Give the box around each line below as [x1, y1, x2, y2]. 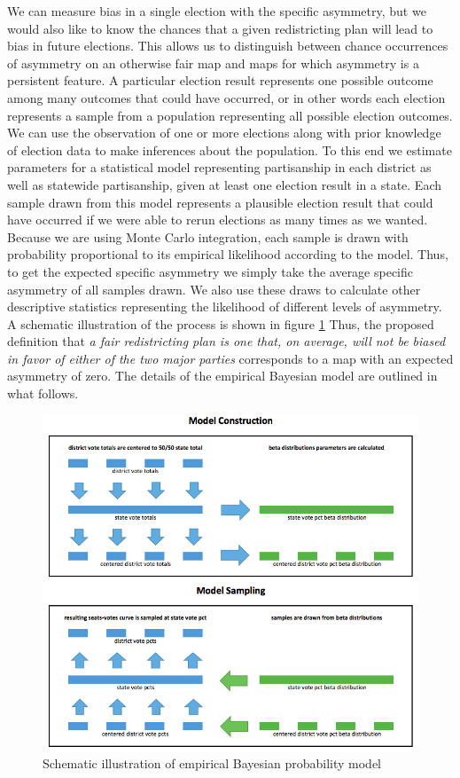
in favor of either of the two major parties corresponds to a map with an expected [7, 349, 454, 367]
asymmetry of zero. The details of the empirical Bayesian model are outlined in [7, 366, 438, 385]
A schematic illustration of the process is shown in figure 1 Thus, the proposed [7, 314, 434, 333]
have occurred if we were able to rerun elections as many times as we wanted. [7, 210, 428, 229]
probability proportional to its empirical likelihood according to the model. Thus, [7, 245, 448, 263]
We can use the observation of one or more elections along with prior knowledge [7, 123, 441, 142]
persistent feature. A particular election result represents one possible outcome [7, 71, 433, 90]
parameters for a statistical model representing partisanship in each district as [7, 158, 432, 177]
